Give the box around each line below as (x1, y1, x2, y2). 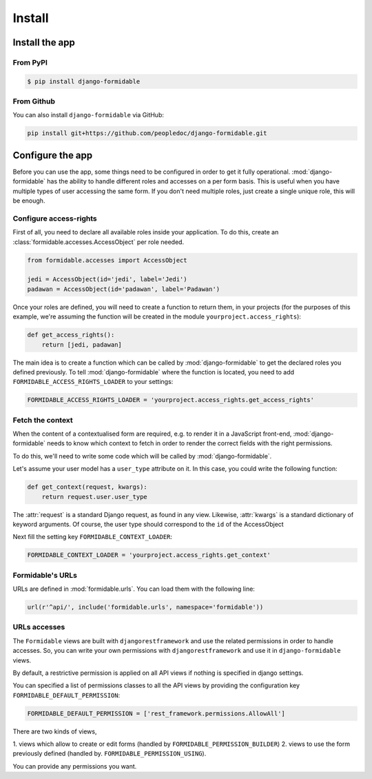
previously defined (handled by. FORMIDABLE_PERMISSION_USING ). (12, 749, 207, 758)
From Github (12, 97, 55, 106)
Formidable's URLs (12, 570, 77, 580)
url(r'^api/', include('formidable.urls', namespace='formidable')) (27, 603, 264, 611)
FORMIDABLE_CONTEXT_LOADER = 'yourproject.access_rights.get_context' (27, 552, 271, 559)
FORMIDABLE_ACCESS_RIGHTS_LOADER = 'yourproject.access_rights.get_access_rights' (27, 396, 315, 404)
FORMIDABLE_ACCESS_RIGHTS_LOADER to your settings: (12, 378, 174, 386)
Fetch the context (12, 415, 74, 425)
